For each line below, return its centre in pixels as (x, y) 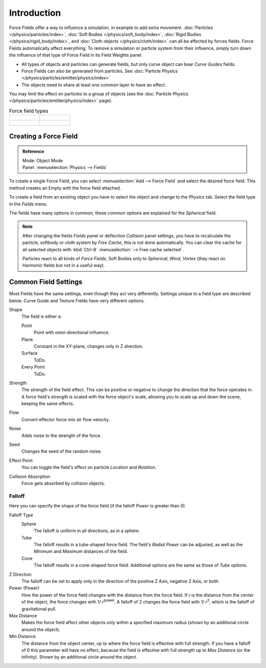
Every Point (33, 367)
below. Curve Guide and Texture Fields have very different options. (77, 301)
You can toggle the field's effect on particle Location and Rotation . (89, 468)
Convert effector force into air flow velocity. (66, 419)
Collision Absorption (30, 476)
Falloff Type (21, 515)
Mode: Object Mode (43, 161)
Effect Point (21, 460)
